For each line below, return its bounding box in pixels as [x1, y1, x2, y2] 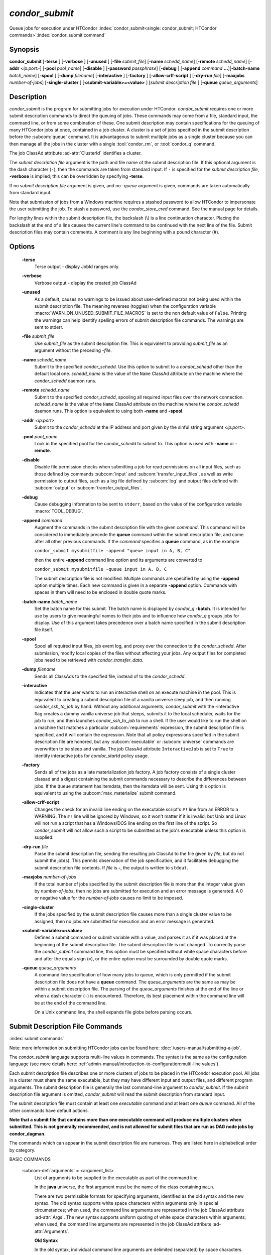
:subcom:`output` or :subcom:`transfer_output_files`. [34, 485, 143, 491]
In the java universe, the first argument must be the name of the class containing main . [34, 1184, 214, 1190]
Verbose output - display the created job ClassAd [34, 280, 137, 286]
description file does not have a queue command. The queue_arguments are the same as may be [34, 979, 236, 985]
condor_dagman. [9, 1131, 46, 1137]
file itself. [34, 626, 54, 633]
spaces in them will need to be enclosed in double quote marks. [34, 589, 167, 595]
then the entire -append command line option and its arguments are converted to [34, 557, 203, 563]
